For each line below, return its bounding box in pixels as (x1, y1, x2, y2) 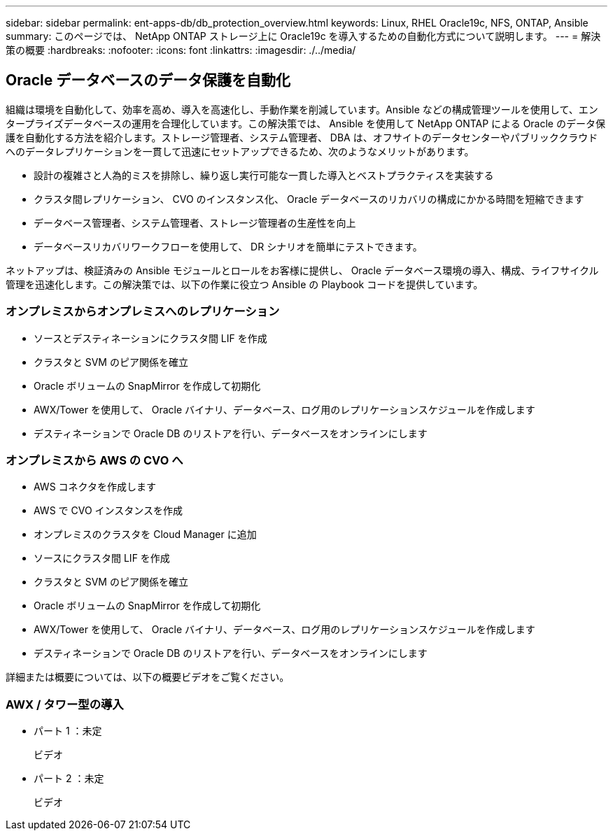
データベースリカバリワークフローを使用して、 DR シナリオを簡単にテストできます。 (34, 240, 423, 253)
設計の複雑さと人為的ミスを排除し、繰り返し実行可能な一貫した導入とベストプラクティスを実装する (34, 169, 494, 181)
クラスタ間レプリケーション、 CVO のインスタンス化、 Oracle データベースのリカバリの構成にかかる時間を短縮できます (34, 192, 584, 205)
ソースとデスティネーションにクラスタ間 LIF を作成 (34, 332, 267, 344)
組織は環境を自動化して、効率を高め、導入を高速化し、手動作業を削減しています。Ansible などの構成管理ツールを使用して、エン (6, 103, 598, 115)
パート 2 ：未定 (34, 772, 104, 785)
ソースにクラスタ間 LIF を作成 (34, 552, 170, 565)
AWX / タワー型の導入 (6, 697, 124, 711)
